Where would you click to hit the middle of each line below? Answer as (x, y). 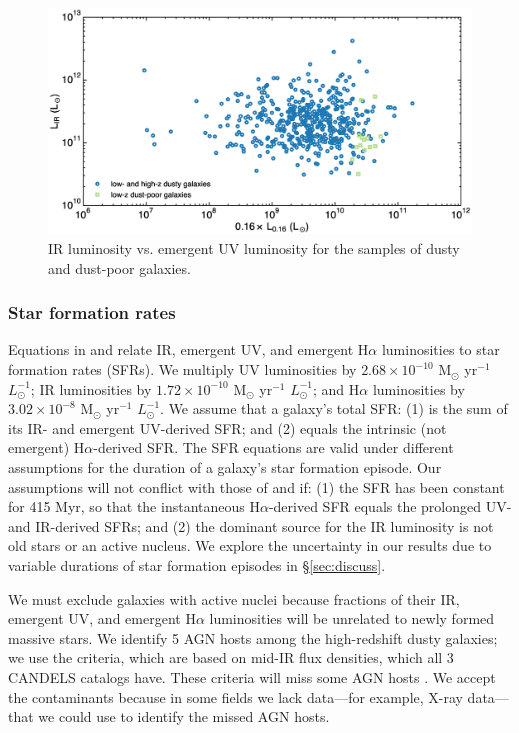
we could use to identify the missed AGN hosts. (184, 716)
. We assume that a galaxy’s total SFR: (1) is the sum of (334, 408)
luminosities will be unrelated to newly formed (352, 618)
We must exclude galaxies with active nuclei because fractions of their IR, (234, 598)
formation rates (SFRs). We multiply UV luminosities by (182, 369)
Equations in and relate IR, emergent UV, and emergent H (188, 349)
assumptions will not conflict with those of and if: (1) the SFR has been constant (256, 486)
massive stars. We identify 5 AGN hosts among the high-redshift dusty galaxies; (253, 637)
